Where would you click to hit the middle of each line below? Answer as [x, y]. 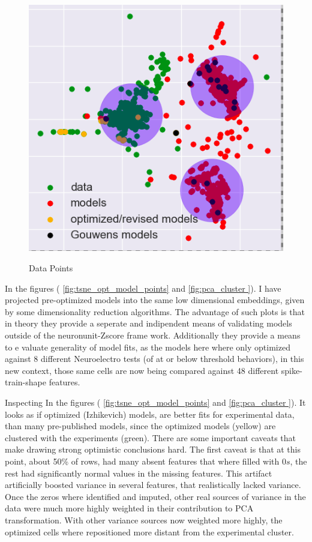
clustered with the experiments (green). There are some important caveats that [151, 437]
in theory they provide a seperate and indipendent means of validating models [148, 323]
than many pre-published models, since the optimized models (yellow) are [140, 426]
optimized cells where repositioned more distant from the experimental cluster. [149, 531]
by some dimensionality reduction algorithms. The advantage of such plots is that [155, 311]
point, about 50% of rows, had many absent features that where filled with [142, 461]
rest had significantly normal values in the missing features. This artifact [139, 473]
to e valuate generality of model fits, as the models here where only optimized [148, 347]
